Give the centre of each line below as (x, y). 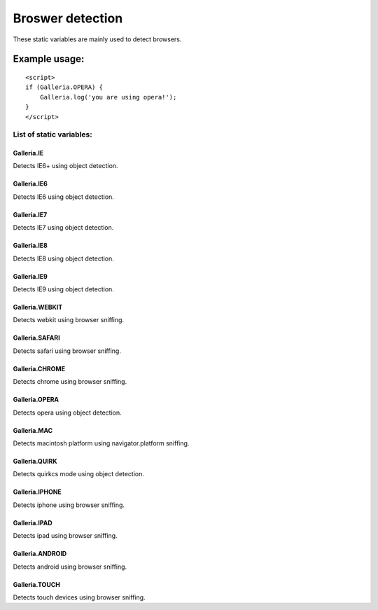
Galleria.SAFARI (36, 338)
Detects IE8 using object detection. (64, 258)
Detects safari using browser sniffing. (67, 351)
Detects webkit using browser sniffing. (69, 320)
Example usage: (49, 59)
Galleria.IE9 (30, 276)
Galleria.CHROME (39, 368)
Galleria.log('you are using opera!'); (108, 97)
